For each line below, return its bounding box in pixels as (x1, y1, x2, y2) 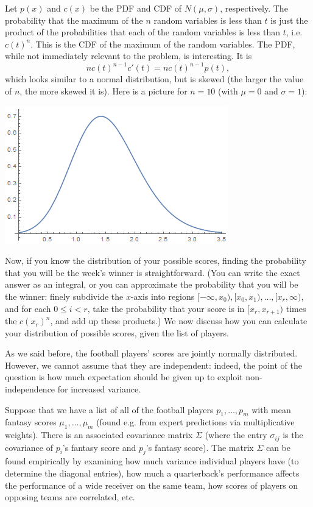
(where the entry (205, 428, 267, 441)
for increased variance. (57, 383, 141, 395)
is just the (270, 13, 308, 26)
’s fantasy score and (62, 441, 136, 453)
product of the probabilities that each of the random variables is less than (5, 26, 281, 38)
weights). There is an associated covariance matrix (5, 428, 193, 441)
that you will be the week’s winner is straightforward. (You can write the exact (5, 266, 300, 278)
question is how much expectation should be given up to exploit (5, 370, 243, 383)
